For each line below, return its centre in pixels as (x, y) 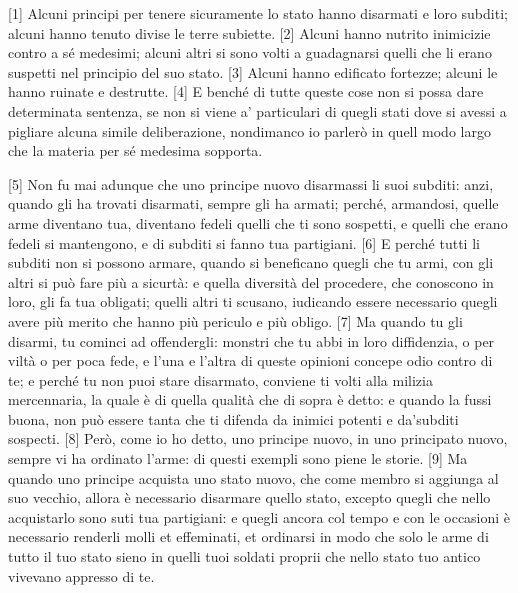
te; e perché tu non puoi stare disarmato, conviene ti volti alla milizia (220, 379)
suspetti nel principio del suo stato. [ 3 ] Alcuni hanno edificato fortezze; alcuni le (253, 71)
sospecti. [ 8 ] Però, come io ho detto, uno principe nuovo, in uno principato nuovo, (258, 438)
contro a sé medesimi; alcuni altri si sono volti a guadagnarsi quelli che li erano (250, 52)
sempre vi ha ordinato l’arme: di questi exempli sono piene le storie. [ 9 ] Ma (238, 458)
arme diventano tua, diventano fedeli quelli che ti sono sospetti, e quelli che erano (258, 222)
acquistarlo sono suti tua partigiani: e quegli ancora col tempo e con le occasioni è (259, 516)
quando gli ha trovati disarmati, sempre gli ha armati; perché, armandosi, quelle (253, 203)
